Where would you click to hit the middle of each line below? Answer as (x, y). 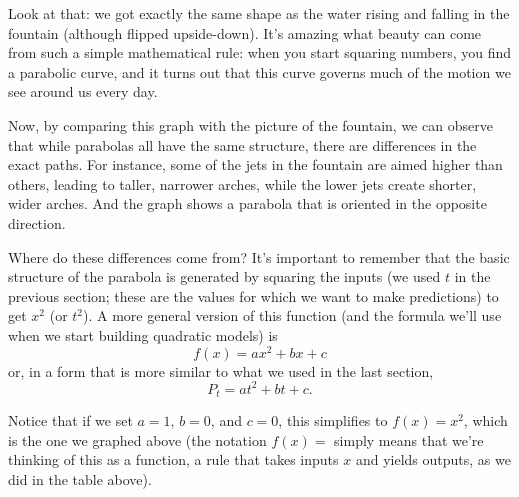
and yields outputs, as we (433, 459)
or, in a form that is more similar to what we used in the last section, (221, 370)
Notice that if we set (70, 420)
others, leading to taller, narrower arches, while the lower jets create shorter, (242, 183)
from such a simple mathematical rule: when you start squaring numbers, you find (260, 52)
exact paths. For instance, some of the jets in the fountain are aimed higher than (255, 164)
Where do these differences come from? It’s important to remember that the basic (259, 256)
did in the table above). (80, 478)
